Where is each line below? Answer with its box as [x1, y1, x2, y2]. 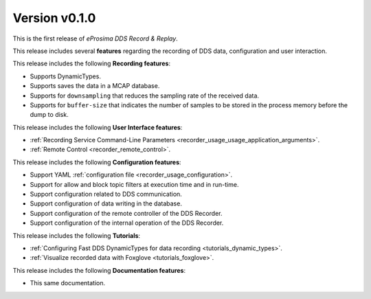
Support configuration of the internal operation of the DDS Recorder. [30, 219, 224, 227]
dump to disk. [30, 111, 69, 119]
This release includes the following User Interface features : [12, 123, 183, 131]
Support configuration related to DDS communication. [30, 190, 182, 199]
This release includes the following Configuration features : [12, 158, 181, 166]
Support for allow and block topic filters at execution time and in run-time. [30, 180, 239, 188]
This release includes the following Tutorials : [12, 231, 141, 240]
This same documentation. [30, 279, 106, 287]
